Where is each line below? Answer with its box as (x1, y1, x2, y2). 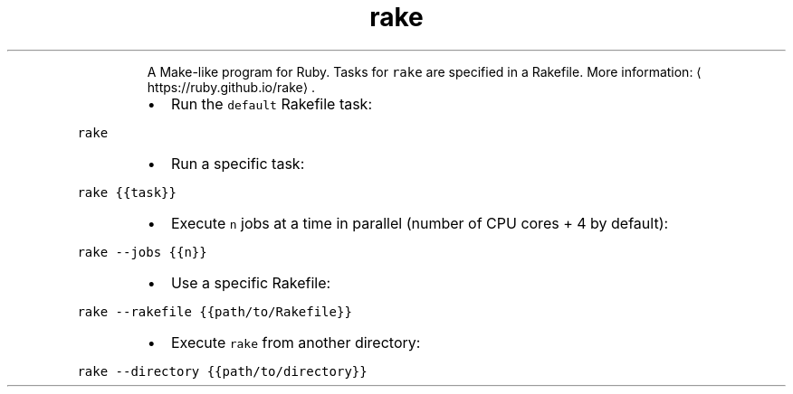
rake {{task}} (77, 184, 177, 200)
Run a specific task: (170, 154, 305, 173)
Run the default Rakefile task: (170, 94, 373, 113)
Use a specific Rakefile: (170, 273, 331, 292)
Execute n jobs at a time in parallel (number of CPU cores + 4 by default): (170, 213, 669, 232)
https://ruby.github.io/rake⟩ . (147, 79, 316, 95)
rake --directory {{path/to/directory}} (77, 363, 368, 379)
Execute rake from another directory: (170, 333, 421, 352)
